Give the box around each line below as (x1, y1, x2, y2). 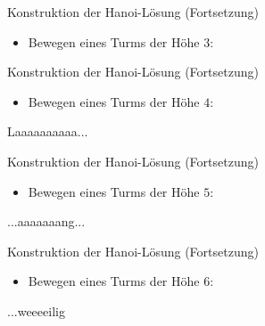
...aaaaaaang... (7, 212, 86, 231)
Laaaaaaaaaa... (7, 122, 88, 141)
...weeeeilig (7, 301, 65, 320)
